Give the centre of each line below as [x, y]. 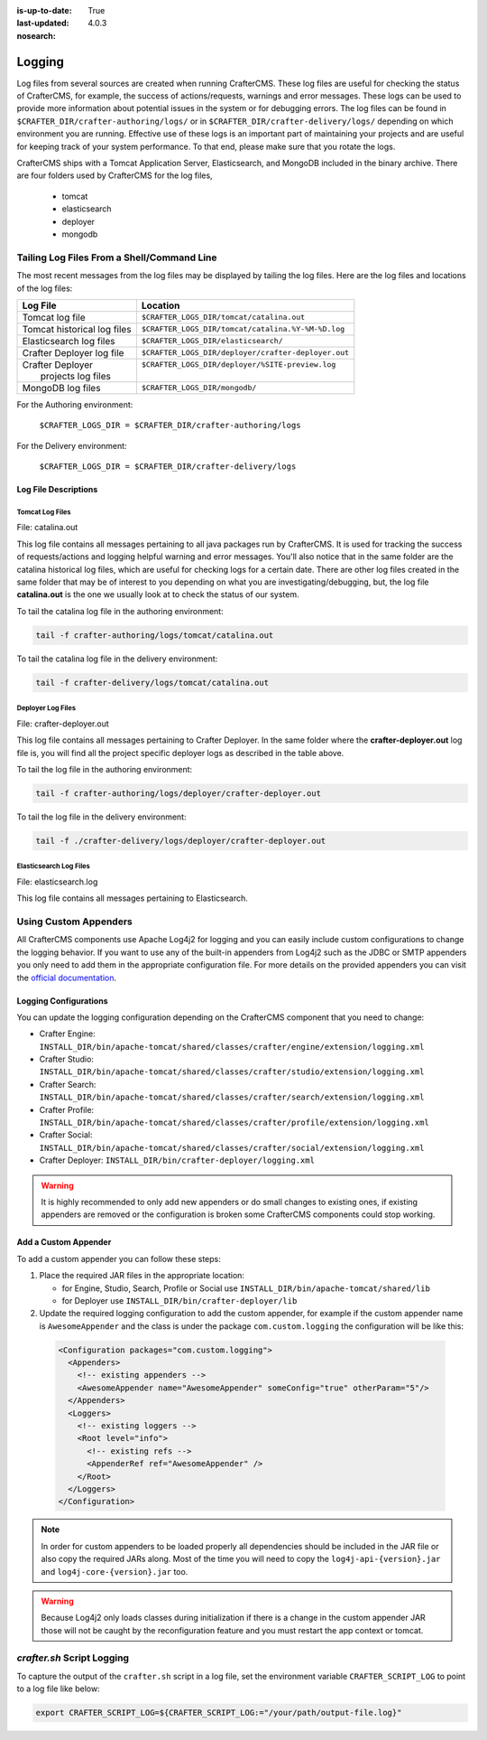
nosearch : [36, 35]
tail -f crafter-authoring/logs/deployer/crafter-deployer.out [179, 793]
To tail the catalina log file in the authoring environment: [120, 611]
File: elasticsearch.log [57, 882]
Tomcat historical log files [77, 329]
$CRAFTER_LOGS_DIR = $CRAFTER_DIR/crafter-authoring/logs [170, 426]
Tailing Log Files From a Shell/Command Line [117, 257]
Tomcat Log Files [44, 512]
